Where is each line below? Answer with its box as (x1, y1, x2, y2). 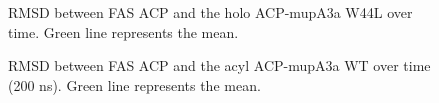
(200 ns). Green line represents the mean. (8, 74, 261, 95)
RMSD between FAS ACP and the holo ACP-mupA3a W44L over (8, 2, 413, 22)
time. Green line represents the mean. (8, 21, 239, 42)
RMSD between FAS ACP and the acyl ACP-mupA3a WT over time (8, 55, 431, 76)
